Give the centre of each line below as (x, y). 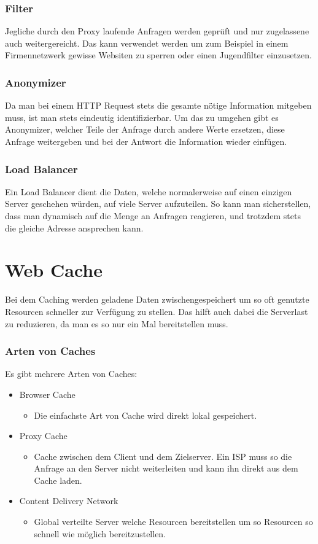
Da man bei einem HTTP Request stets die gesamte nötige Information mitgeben (158, 105)
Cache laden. (58, 480)
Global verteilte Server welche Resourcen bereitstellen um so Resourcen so (173, 522)
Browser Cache (47, 394)
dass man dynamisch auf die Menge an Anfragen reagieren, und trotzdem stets (153, 216)
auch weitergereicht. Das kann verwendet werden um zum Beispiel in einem (147, 43)
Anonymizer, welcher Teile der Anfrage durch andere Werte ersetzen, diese (145, 129)
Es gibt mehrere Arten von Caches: (71, 374)
